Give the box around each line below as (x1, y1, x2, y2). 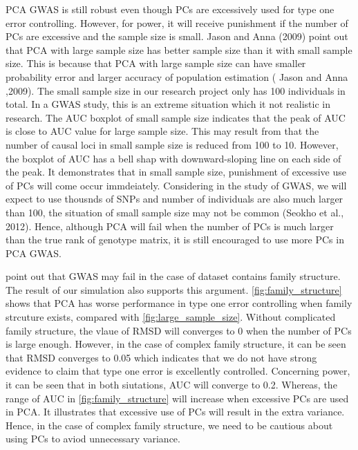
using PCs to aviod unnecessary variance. (6, 431, 180, 446)
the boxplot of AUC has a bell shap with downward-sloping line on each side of (6, 151, 341, 165)
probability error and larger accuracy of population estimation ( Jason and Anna (6, 69, 348, 84)
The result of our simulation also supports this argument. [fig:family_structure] (6, 282, 342, 297)
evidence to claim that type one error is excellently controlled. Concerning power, (6, 364, 350, 378)
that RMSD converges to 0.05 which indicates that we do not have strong (6, 350, 317, 364)
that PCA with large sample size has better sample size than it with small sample (6, 42, 352, 57)
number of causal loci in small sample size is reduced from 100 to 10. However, (6, 137, 339, 151)
